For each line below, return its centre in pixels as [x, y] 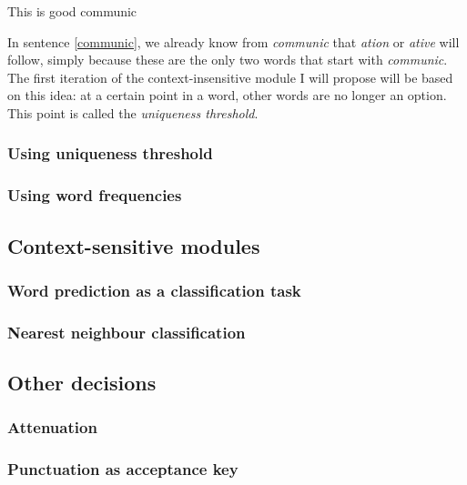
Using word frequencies [95, 195]
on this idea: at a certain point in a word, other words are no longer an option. [227, 95]
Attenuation [52, 427]
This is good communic [72, 11]
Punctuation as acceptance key [123, 469]
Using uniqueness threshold [110, 153]
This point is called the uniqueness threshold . [133, 112]
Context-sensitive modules [134, 245]
